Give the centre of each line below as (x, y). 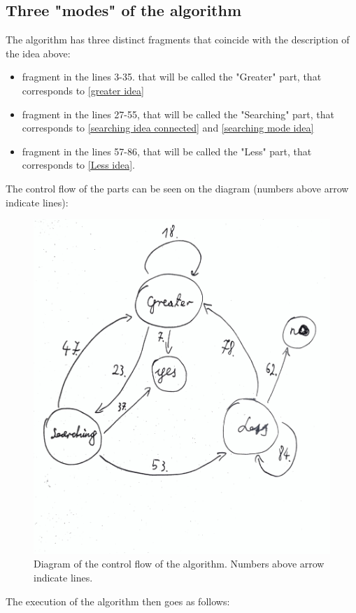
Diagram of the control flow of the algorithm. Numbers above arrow (179, 564)
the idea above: (38, 53)
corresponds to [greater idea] (83, 90)
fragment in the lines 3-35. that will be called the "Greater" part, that (172, 77)
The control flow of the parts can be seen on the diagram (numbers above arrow (177, 188)
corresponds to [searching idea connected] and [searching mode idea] (168, 128)
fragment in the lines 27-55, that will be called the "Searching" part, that (178, 114)
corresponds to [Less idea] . (79, 165)
